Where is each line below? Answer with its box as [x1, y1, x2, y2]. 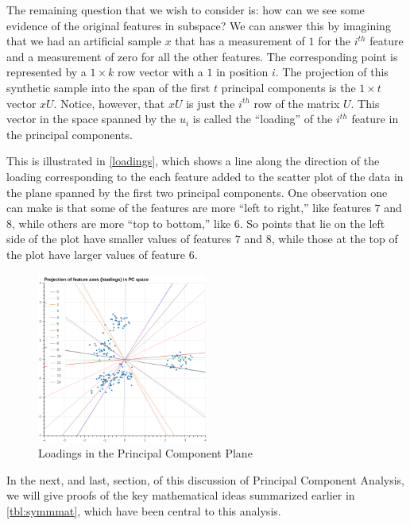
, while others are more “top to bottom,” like [12, 214, 231, 231]
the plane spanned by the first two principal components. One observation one [6, 183, 388, 200]
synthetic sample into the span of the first [6, 79, 211, 95]
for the [318, 33, 351, 49]
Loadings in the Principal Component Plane [38, 445, 253, 461]
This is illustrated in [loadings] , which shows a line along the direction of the [6, 152, 380, 169]
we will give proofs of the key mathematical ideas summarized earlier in [6, 487, 355, 504]
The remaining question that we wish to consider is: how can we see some [6, 2, 365, 17]
